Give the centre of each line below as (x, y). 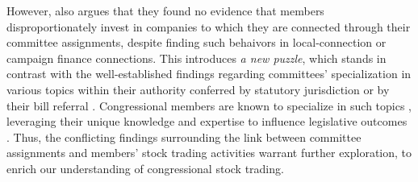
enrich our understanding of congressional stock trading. (145, 168)
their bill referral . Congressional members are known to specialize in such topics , (209, 105)
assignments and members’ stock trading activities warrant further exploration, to (209, 153)
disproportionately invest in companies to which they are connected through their (209, 26)
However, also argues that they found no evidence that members (165, 10)
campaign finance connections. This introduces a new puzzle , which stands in (196, 58)
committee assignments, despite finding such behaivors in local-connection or (196, 42)
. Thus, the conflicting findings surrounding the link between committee (184, 136)
